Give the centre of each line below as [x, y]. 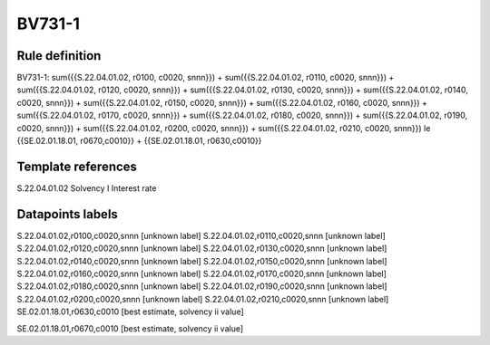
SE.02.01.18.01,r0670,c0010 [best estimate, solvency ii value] [130, 328]
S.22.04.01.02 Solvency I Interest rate [87, 188]
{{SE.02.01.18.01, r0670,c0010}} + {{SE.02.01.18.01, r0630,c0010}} [139, 141]
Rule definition [59, 56]
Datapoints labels [67, 214]
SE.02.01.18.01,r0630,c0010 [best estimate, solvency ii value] [130, 311]
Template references [77, 166]
